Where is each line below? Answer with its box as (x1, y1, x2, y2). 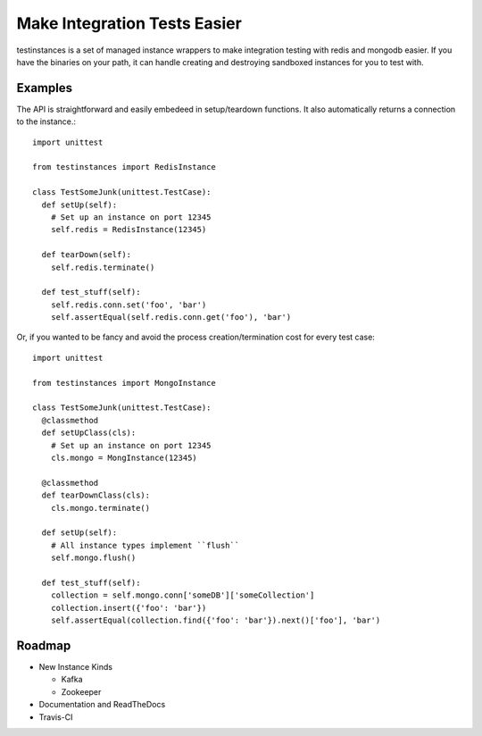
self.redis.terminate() (50, 262, 155, 272)
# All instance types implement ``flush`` (50, 540, 240, 550)
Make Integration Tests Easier (16, 13, 243, 33)
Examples (16, 80, 73, 96)
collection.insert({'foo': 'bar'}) (50, 603, 207, 613)
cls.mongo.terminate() (50, 503, 151, 513)
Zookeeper (61, 686, 102, 697)
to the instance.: (16, 116, 76, 127)
